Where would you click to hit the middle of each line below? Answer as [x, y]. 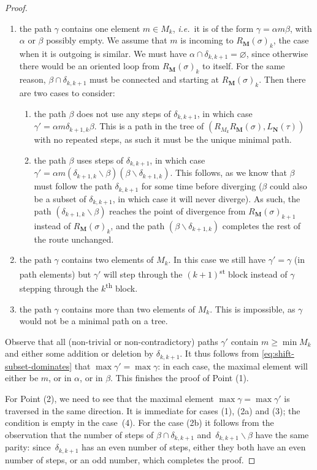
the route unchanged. [74, 239]
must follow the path [73, 186]
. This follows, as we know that [228, 172]
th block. [122, 287]
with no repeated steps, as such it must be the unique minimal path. [163, 139]
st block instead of [254, 273]
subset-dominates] [39, 366]
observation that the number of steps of [79, 434]
